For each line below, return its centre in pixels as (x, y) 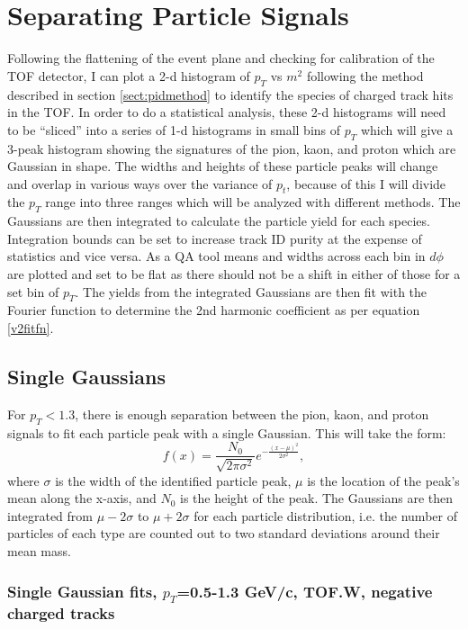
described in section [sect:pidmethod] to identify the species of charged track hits (230, 94)
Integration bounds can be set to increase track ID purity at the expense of (215, 238)
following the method (365, 75)
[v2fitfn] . (31, 328)
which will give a (407, 129)
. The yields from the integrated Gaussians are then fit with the (251, 291)
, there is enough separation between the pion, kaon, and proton (252, 413)
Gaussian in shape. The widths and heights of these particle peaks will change (223, 166)
